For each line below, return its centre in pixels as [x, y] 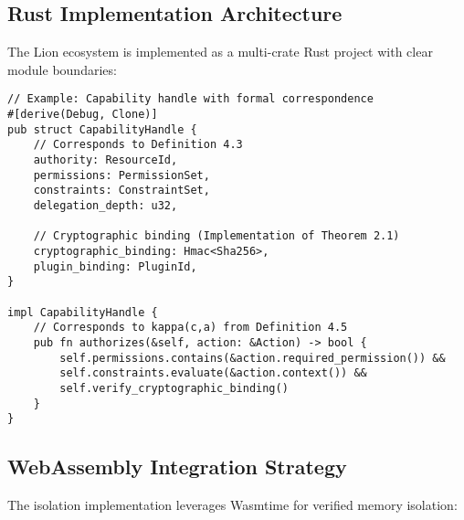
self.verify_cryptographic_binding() [174, 388]
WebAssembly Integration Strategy [177, 467]
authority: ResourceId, [105, 160]
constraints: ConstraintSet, [121, 191]
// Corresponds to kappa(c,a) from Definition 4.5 [190, 328]
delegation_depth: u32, [105, 205]
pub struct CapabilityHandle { [102, 129]
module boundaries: [62, 69]
